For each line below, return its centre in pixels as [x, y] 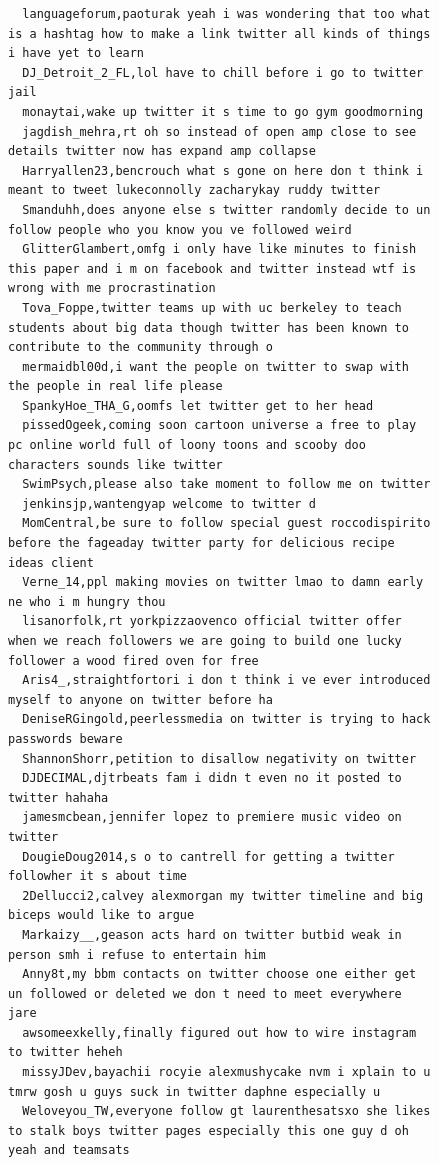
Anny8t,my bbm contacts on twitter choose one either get [219, 974]
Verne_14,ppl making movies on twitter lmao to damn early [223, 582]
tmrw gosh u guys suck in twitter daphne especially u [194, 1091]
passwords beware [65, 738]
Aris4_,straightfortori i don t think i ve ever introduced [226, 680]
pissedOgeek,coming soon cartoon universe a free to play [219, 425]
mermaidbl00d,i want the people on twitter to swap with [215, 366]
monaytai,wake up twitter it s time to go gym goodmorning [223, 111]
